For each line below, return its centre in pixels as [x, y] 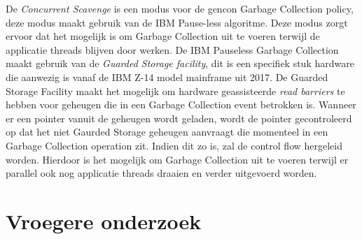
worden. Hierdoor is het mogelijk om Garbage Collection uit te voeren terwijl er [177, 159]
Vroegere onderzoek [104, 220]
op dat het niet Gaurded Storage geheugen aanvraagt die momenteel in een [167, 132]
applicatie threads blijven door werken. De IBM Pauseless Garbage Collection [172, 49]
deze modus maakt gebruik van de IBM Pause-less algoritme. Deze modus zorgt [177, 22]
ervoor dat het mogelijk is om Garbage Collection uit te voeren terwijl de [163, 36]
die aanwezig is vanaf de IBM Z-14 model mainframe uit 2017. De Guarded [167, 77]
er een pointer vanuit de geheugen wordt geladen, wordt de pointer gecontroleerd [179, 118]
